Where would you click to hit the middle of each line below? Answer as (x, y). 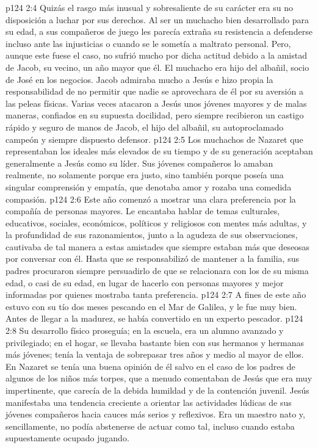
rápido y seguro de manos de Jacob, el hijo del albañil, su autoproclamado (145, 127)
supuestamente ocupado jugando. (67, 438)
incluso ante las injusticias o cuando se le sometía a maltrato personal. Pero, (148, 43)
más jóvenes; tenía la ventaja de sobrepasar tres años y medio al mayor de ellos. (155, 354)
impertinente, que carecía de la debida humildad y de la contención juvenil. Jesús (157, 390)
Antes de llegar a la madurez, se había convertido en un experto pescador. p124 (154, 318)
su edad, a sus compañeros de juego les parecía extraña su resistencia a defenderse (159, 31)
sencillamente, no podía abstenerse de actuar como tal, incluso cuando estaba (150, 426)
